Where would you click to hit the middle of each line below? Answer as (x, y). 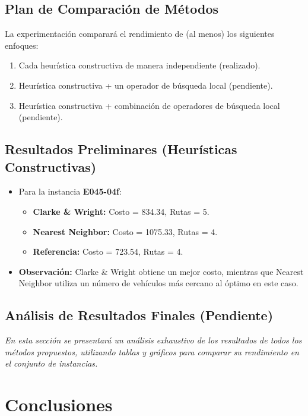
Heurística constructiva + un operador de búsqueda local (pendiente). (146, 85)
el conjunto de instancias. (51, 363)
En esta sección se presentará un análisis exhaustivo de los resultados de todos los (153, 340)
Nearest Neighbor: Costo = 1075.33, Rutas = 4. (125, 231)
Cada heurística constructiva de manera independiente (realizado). (139, 65)
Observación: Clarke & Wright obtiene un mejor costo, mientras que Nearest (161, 271)
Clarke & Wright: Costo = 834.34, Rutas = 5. (121, 211)
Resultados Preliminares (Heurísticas (121, 149)
